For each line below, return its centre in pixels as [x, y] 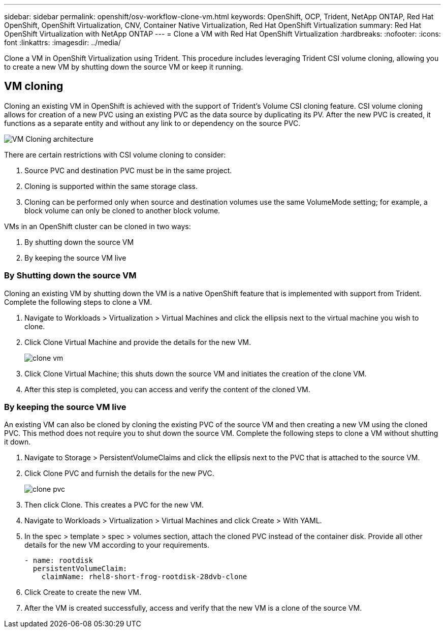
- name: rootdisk [59, 561]
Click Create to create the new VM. [83, 592]
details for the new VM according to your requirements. [117, 545]
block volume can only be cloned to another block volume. [122, 210]
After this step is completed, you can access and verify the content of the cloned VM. [167, 389]
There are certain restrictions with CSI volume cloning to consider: [115, 154]
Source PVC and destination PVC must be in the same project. [128, 170]
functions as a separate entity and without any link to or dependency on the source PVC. [152, 123]
